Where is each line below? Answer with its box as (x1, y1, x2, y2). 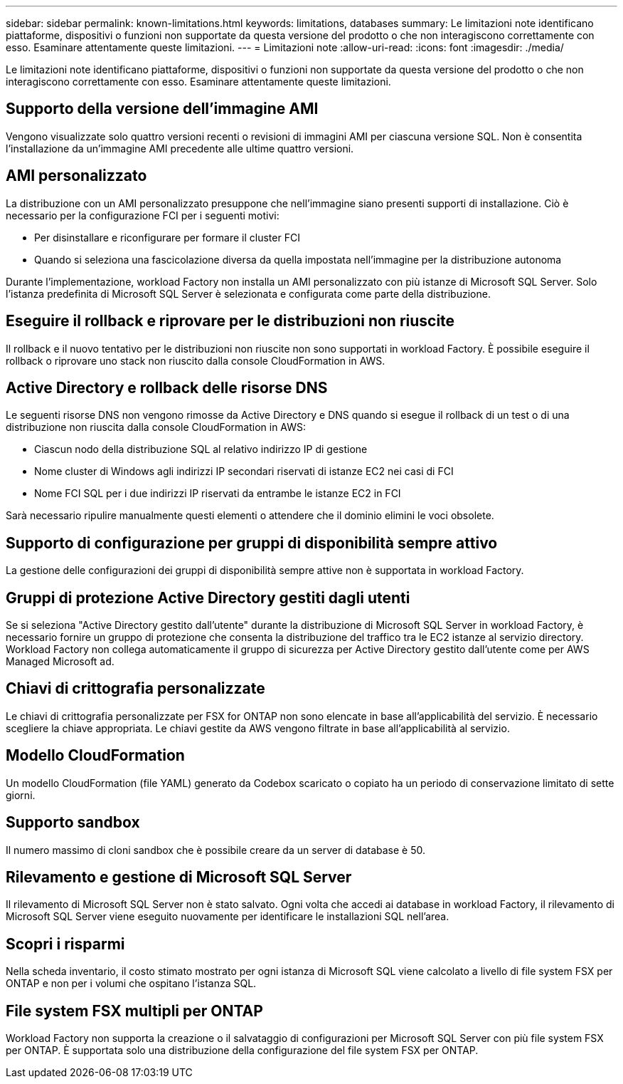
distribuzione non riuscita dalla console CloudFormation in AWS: (6, 421, 307, 434)
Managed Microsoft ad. (6, 655, 115, 668)
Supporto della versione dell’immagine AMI (6, 100, 319, 118)
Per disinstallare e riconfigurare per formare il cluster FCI (34, 231, 300, 244)
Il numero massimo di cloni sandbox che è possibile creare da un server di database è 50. (6, 843, 426, 856)
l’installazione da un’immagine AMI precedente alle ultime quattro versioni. (6, 142, 354, 155)
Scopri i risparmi (6, 934, 125, 953)
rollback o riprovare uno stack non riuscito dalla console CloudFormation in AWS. (6, 354, 385, 367)
